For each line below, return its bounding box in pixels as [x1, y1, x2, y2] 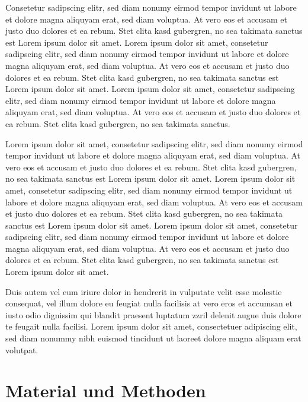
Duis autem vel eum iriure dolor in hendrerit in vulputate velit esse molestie [5, 285, 282, 297]
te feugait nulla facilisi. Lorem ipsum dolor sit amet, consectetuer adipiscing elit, [5, 320, 297, 333]
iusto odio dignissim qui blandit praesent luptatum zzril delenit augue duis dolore [5, 308, 301, 321]
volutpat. [5, 343, 38, 356]
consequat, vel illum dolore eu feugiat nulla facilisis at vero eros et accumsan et [5, 297, 293, 309]
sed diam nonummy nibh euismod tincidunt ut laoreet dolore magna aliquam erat [5, 332, 301, 344]
